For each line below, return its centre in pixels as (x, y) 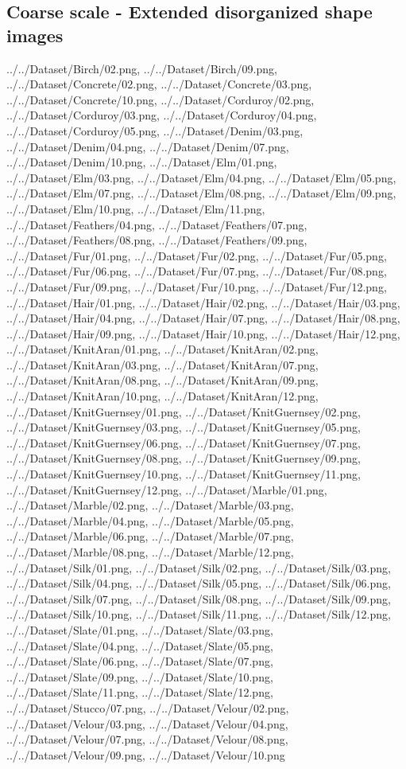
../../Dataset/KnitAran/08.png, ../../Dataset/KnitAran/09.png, (162, 380)
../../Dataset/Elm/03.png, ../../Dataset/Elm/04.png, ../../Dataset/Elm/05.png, (201, 177)
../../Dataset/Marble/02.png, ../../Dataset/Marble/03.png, (150, 505)
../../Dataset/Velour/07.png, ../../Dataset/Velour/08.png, (147, 739)
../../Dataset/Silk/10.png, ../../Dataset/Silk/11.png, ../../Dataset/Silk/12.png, (199, 614)
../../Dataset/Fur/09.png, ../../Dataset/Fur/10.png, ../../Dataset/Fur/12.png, (197, 286)
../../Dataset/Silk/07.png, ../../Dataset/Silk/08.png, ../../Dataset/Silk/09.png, (199, 598)
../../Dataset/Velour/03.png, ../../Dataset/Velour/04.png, (147, 723)
